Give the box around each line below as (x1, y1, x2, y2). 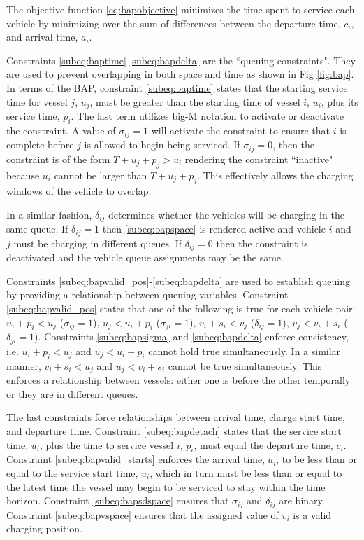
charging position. (6, 521, 83, 536)
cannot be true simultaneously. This (168, 358, 322, 373)
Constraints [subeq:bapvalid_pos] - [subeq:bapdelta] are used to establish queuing (6, 273, 350, 288)
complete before (6, 137, 74, 152)
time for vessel (6, 94, 68, 109)
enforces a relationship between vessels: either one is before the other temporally (6, 373, 351, 387)
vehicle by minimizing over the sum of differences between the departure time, (6, 15, 341, 30)
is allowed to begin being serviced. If (84, 137, 240, 152)
